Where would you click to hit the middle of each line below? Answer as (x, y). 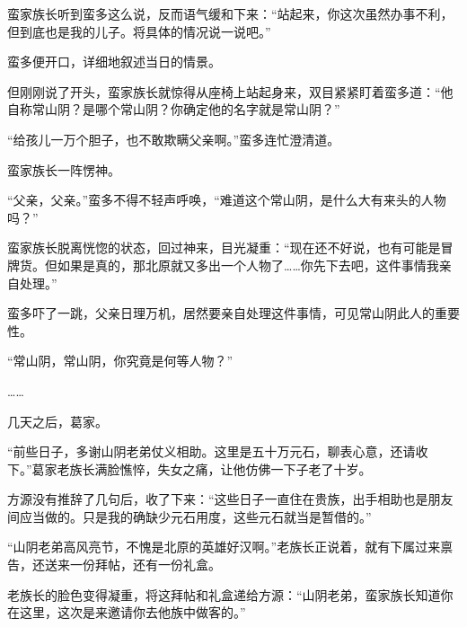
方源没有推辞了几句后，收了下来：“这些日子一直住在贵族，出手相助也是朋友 (230, 499)
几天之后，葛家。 (57, 421)
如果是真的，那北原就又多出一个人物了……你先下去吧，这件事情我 (248, 265)
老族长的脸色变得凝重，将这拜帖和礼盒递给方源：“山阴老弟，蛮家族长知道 (224, 594)
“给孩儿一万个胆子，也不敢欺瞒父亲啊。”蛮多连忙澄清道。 (174, 139)
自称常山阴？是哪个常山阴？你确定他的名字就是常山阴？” (174, 109)
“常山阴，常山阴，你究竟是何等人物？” (120, 361)
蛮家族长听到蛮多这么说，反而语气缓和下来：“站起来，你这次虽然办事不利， (230, 13)
